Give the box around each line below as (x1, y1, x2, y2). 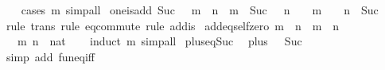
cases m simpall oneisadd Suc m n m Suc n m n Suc (21, 2, 379, 17)
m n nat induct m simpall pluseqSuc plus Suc (17, 33, 302, 49)
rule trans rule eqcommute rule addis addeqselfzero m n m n (6, 17, 340, 33)
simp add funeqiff (6, 48, 95, 64)
